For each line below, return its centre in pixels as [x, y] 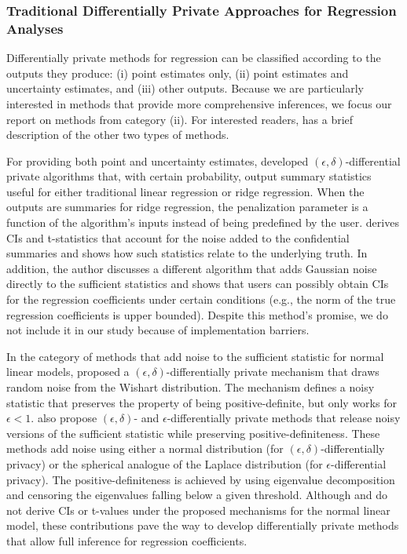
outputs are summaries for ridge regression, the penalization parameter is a [187, 207]
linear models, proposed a [68, 372]
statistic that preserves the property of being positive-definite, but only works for [202, 402]
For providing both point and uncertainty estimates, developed [158, 160]
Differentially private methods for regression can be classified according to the [194, 58]
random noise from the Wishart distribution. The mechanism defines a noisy [191, 387]
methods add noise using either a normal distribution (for [145, 448]
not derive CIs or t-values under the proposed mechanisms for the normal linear [198, 510]
